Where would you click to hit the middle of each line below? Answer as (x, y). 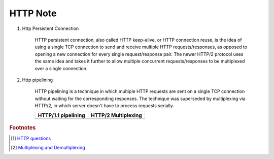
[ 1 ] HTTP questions (31, 138)
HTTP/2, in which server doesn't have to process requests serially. (105, 106)
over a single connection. (61, 68)
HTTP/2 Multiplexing (116, 115)
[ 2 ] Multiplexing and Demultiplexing (48, 148)
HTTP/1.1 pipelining (62, 115)
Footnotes (23, 128)
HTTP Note (33, 13)
